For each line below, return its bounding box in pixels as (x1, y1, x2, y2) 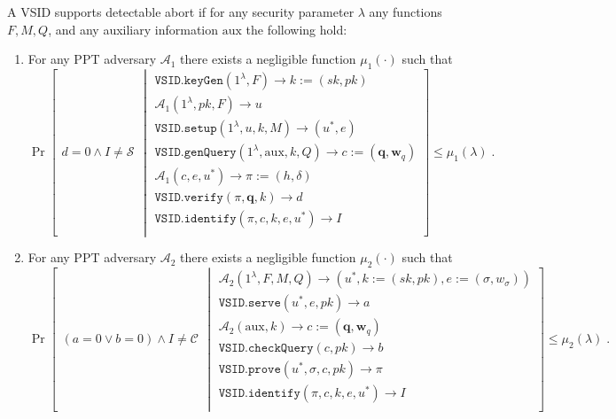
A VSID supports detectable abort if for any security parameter (7, 3, 355, 20)
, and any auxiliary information (48, 19, 219, 38)
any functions (369, 3, 442, 20)
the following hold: (246, 19, 347, 38)
